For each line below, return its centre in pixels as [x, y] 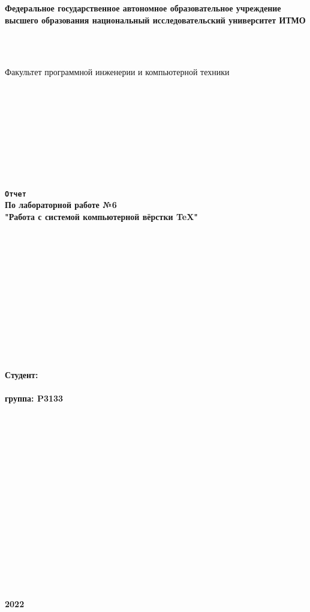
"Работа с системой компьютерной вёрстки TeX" [102, 216]
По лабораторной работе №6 [61, 205]
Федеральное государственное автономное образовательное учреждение [143, 8]
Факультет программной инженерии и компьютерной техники [117, 72]
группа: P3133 [34, 398]
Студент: [22, 375]
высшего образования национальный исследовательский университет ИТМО [155, 20]
